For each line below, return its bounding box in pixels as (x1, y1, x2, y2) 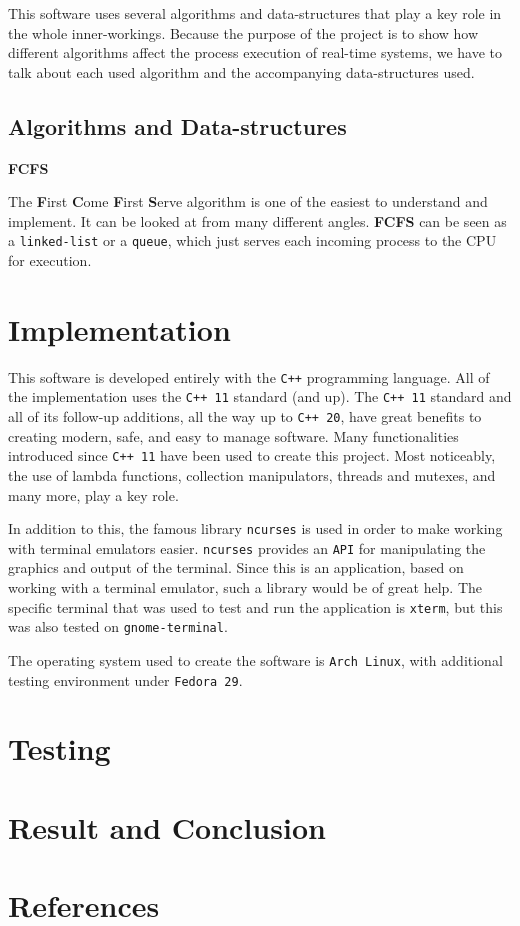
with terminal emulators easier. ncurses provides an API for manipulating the (8, 537, 486, 558)
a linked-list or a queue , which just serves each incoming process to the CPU (8, 230, 497, 251)
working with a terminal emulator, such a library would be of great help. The (8, 577, 482, 598)
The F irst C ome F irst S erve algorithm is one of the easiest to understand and (8, 191, 488, 212)
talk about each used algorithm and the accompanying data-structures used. (8, 61, 475, 82)
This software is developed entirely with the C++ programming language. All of (8, 366, 490, 387)
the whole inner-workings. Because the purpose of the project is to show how (8, 22, 479, 43)
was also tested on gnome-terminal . (8, 616, 228, 637)
